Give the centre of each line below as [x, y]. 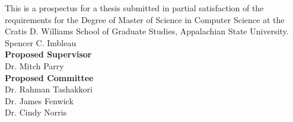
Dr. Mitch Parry [34, 65]
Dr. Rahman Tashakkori [49, 89]
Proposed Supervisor [48, 54]
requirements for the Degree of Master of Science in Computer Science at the [145, 19]
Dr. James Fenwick [39, 100]
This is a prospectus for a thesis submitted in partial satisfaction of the [134, 8]
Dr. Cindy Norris [36, 112]
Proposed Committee [49, 77]
